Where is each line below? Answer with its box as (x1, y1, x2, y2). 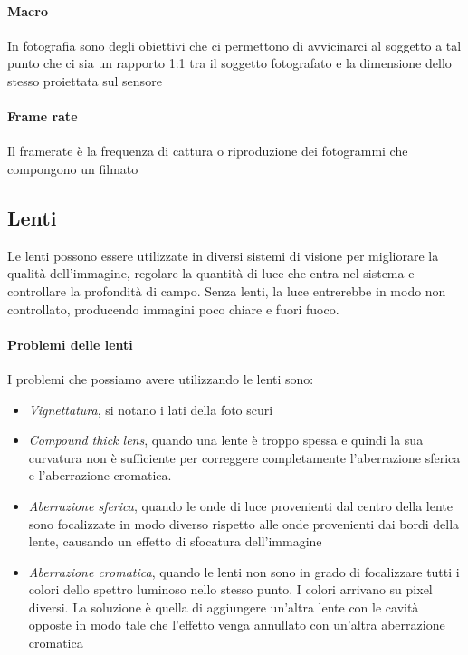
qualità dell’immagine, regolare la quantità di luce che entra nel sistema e (7, 264, 415, 283)
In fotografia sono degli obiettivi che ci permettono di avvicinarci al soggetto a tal (7, 35, 462, 54)
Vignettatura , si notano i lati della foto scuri (28, 400, 273, 419)
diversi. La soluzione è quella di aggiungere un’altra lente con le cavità (28, 597, 419, 616)
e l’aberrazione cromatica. (28, 466, 172, 485)
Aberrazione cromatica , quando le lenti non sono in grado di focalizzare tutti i (28, 562, 460, 581)
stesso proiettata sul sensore (7, 71, 162, 90)
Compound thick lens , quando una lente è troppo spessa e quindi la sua (28, 430, 424, 449)
